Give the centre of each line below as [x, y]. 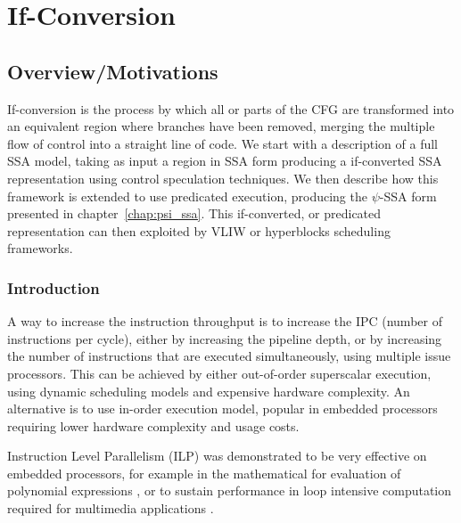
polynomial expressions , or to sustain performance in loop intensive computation [230, 490]
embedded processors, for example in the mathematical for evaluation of [204, 473]
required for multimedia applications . [111, 508]
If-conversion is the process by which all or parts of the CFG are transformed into [231, 108]
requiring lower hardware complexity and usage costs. [153, 425]
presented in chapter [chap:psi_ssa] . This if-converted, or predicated [194, 213]
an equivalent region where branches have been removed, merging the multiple [221, 126]
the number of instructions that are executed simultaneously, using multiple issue [229, 356]
